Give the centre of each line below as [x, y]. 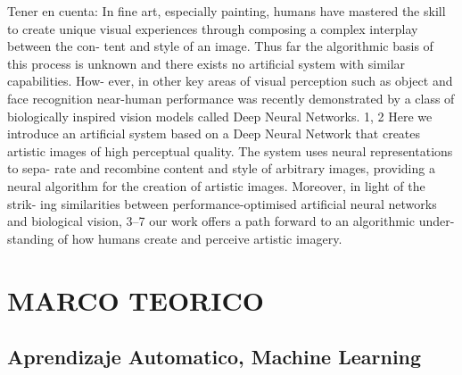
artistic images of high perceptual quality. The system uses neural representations [230, 150]
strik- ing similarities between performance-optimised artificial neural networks [222, 203]
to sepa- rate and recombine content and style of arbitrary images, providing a [221, 168]
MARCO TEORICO [136, 300]
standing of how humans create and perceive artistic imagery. [175, 238]
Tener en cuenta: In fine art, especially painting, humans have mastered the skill [227, 11]
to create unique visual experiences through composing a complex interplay [213, 28]
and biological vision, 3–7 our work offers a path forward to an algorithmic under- [231, 221]
